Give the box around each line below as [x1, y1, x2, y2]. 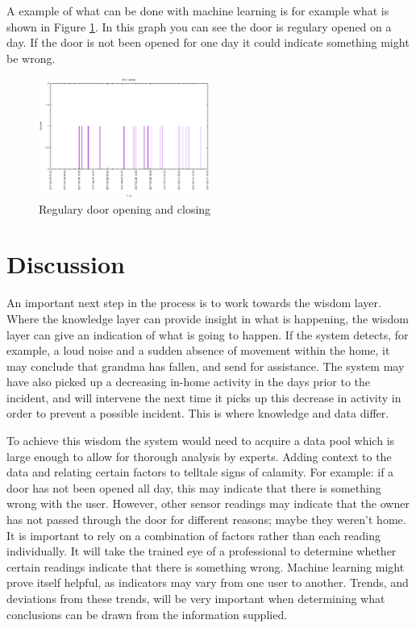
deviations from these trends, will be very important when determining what [6, 590, 385, 606]
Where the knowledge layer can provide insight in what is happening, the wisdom [6, 310, 409, 326]
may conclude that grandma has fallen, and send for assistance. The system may [6, 357, 405, 374]
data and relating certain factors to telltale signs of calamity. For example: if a [6, 464, 394, 480]
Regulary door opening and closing [39, 200, 211, 217]
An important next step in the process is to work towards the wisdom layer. [6, 294, 381, 311]
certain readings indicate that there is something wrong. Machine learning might [6, 558, 405, 575]
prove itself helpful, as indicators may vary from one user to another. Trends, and [6, 574, 409, 591]
